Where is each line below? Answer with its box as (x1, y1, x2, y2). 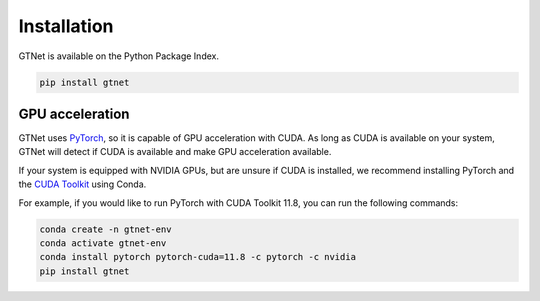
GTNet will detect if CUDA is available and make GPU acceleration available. (18, 146, 332, 158)
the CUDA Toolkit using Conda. (18, 178, 147, 190)
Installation (18, 15, 114, 37)
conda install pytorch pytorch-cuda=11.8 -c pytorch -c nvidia (39, 251, 357, 263)
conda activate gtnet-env (39, 237, 167, 249)
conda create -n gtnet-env (39, 223, 172, 235)
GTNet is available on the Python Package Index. (18, 50, 220, 62)
